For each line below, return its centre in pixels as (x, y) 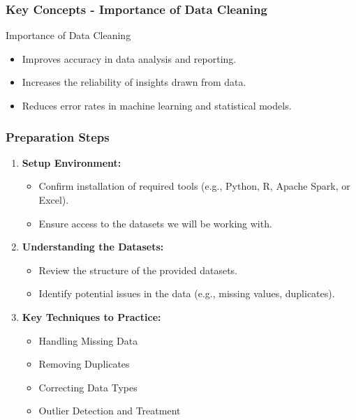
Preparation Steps (58, 136)
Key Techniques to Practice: (91, 316)
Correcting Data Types (88, 387)
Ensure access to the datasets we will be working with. (155, 223)
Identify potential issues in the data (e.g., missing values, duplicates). (187, 293)
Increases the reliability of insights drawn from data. (134, 82)
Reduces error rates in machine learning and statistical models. (157, 105)
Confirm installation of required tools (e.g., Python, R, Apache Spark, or (194, 186)
